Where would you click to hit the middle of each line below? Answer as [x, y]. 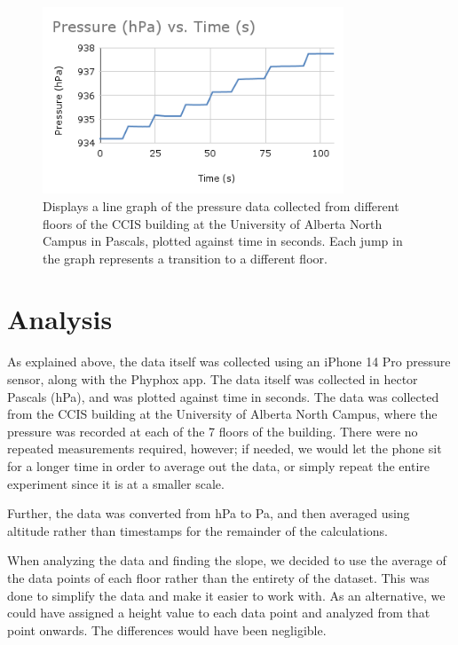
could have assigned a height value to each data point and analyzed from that [219, 613]
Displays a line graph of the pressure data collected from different [221, 205]
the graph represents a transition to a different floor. [185, 258]
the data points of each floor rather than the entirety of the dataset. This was [218, 577]
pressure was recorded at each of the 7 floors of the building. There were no [213, 431]
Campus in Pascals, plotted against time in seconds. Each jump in [223, 241]
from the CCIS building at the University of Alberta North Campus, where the [222, 414]
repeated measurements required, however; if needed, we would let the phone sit [225, 448]
